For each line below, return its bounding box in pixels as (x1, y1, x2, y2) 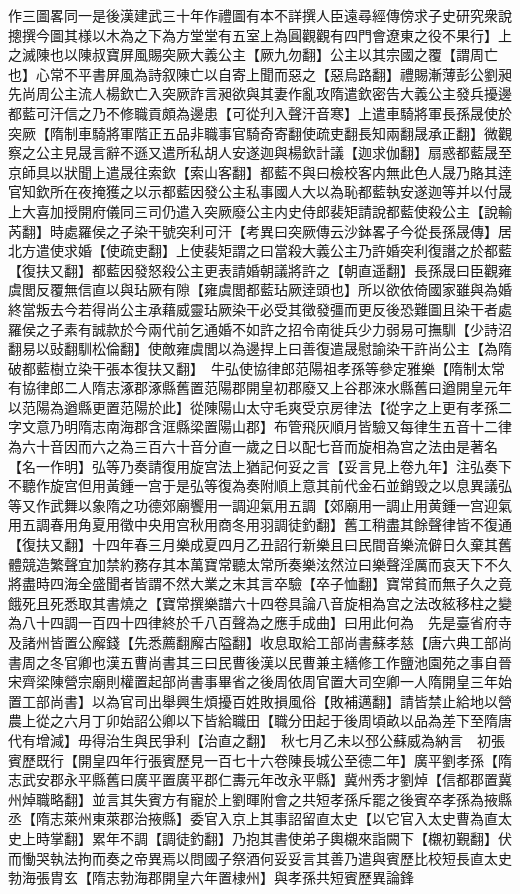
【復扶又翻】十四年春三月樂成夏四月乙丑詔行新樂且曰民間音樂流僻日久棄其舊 (8, 534, 512, 555)
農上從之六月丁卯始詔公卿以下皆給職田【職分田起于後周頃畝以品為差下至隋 (8, 710, 498, 731)
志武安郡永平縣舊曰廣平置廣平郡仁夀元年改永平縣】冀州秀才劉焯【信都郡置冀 (8, 769, 512, 790)
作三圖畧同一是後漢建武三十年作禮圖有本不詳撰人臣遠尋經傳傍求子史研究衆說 (8, 5, 512, 25)
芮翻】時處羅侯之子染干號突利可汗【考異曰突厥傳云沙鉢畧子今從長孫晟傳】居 (8, 220, 512, 241)
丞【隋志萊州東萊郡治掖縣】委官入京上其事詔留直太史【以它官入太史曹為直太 (8, 808, 512, 829)
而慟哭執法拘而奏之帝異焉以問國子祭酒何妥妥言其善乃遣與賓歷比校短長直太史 (8, 847, 512, 868)
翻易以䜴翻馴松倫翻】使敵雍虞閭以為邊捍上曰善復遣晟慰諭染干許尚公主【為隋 (8, 338, 512, 359)
